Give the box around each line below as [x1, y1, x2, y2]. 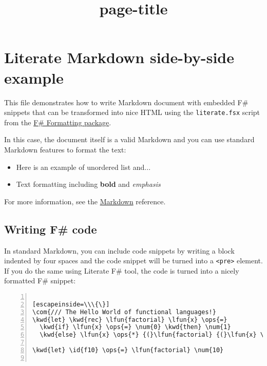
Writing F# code [4, 221, 97, 237]
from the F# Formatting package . [4, 117, 111, 127]
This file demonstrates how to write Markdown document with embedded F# [4, 97, 249, 107]
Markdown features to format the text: [4, 144, 126, 155]
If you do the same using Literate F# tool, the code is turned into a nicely [4, 265, 239, 276]
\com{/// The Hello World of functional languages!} [32, 308, 216, 316]
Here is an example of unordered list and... [16, 161, 151, 172]
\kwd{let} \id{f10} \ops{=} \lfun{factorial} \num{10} [32, 346, 224, 354]
